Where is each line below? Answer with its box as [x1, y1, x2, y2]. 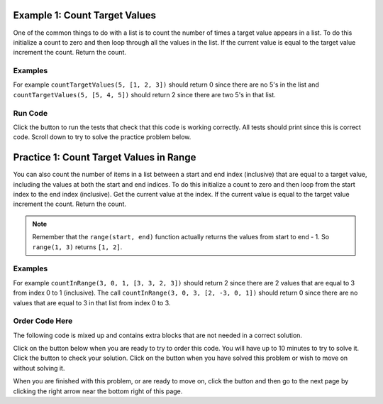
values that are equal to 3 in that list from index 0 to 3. [13, 298, 171, 307]
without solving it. [13, 364, 65, 372]
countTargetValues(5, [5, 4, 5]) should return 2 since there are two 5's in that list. [13, 90, 276, 99]
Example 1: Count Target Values [13, 9, 156, 21]
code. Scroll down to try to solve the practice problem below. [13, 133, 191, 141]
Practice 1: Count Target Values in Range [13, 151, 196, 163]
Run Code [13, 108, 48, 118]
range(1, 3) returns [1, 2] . [32, 242, 123, 251]
